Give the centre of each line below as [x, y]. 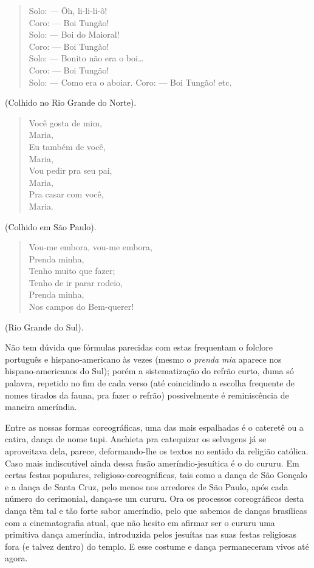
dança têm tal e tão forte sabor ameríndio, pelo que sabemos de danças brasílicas [156, 510]
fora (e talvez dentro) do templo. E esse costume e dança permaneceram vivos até [157, 546]
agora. [16, 558]
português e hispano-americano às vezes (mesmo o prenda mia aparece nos [143, 359]
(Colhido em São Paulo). [51, 226]
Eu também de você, [67, 146]
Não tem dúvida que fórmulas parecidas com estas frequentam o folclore [139, 347]
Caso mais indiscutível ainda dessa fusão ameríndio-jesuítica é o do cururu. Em [152, 463]
